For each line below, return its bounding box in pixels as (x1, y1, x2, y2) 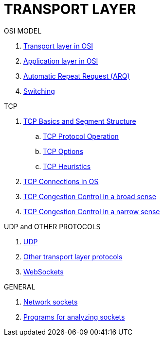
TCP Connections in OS (23, 177, 99, 186)
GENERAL (4, 282, 36, 291)
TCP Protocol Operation (43, 132, 119, 140)
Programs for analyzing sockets (23, 312, 125, 321)
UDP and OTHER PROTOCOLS (4, 222, 101, 231)
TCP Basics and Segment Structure (23, 117, 136, 125)
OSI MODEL (4, 26, 42, 35)
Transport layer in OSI (23, 41, 93, 50)
